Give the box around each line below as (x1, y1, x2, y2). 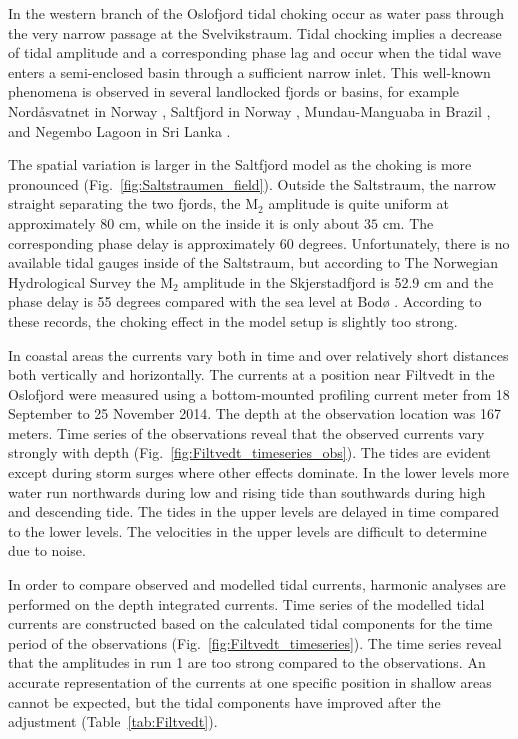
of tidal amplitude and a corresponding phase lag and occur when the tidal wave (8, 42, 502, 63)
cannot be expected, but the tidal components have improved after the (8, 691, 441, 712)
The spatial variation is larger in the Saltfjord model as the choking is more (8, 154, 472, 175)
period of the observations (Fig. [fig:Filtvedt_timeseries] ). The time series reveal (8, 632, 502, 653)
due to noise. (8, 540, 86, 561)
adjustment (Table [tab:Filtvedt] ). (8, 711, 218, 732)
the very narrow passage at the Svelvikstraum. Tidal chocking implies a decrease (8, 22, 502, 43)
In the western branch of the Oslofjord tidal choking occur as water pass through (8, 3, 505, 23)
